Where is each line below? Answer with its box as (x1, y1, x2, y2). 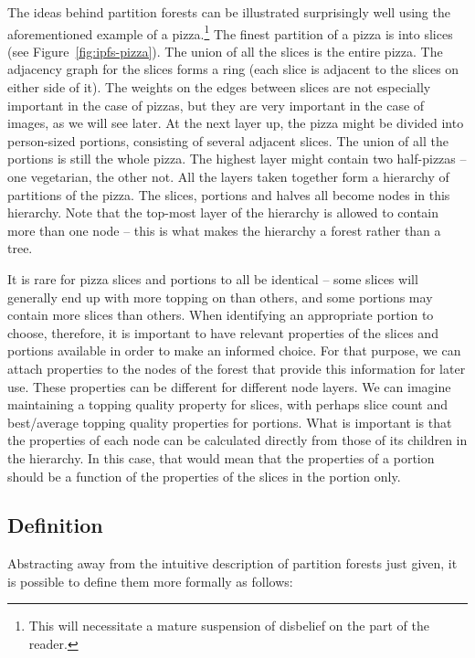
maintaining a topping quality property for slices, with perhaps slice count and (7, 395, 448, 414)
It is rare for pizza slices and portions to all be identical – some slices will (7, 269, 418, 288)
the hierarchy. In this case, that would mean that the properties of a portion (7, 448, 435, 467)
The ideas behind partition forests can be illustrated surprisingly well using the (7, 3, 450, 21)
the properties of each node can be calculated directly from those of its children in (7, 430, 468, 450)
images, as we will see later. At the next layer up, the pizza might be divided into (7, 113, 464, 133)
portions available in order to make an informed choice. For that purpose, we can (7, 341, 461, 360)
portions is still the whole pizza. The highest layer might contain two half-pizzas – (7, 149, 467, 168)
